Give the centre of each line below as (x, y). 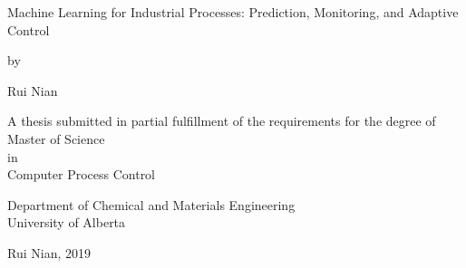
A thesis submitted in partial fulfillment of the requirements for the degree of (222, 121)
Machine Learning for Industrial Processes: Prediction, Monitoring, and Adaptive (233, 12)
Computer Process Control (82, 174)
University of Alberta (67, 222)
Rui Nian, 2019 (49, 252)
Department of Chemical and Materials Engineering (151, 204)
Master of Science (56, 138)
